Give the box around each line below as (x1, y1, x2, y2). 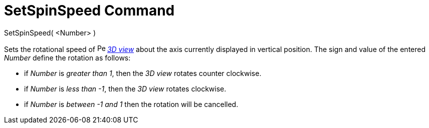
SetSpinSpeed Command (4, 2, 175, 19)
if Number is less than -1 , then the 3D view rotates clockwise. (24, 84, 227, 93)
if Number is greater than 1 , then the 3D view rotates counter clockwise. (24, 68, 262, 77)
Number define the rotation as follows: (4, 53, 131, 62)
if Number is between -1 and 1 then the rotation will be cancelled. (24, 99, 239, 108)
